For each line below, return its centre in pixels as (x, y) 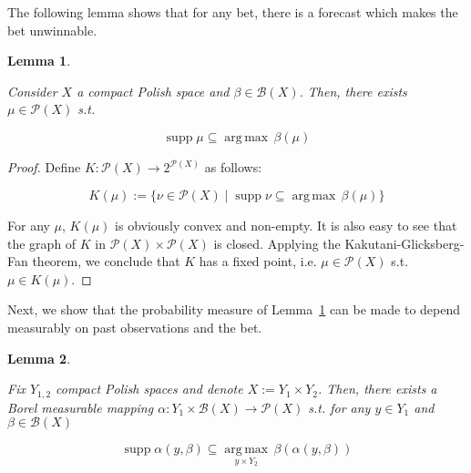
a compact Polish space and (153, 91)
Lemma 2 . (39, 358)
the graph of (42, 243)
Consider (32, 91)
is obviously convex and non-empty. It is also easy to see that (286, 225)
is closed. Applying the (277, 243)
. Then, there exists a (378, 389)
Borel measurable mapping (81, 407)
